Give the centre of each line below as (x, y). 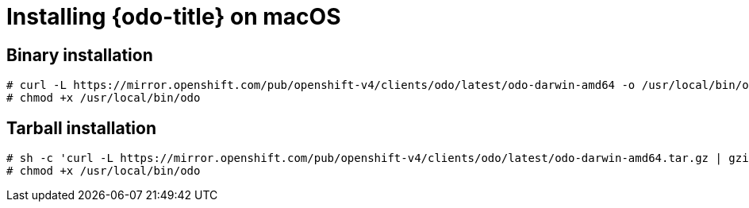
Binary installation (80, 55)
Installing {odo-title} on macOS (174, 17)
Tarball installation (81, 128)
